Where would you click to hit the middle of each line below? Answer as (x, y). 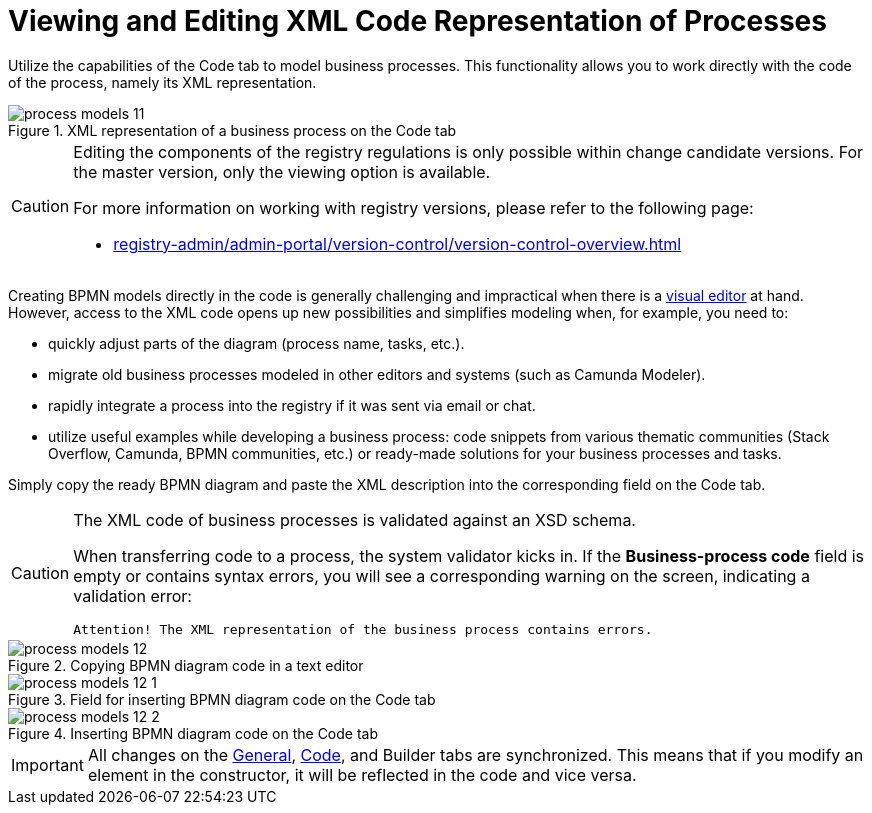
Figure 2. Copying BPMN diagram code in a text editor (186, 665)
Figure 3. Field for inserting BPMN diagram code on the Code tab (222, 699)
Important (47, 764)
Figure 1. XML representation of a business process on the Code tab (232, 130)
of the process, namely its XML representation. (162, 82)
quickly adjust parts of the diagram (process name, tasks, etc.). (256, 343)
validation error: (132, 595)
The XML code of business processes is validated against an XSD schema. (354, 519)
